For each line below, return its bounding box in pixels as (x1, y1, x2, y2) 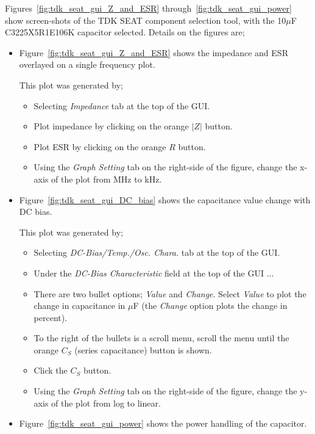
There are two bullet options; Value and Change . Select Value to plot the (34, 287, 306, 300)
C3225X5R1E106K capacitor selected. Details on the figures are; (5, 26, 245, 38)
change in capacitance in (34, 299, 126, 312)
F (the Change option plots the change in (133, 299, 288, 312)
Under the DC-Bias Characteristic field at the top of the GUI (34, 266, 264, 279)
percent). (34, 311, 68, 324)
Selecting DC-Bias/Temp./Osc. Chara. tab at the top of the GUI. (34, 246, 280, 259)
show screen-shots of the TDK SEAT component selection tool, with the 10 (5, 13, 286, 26)
